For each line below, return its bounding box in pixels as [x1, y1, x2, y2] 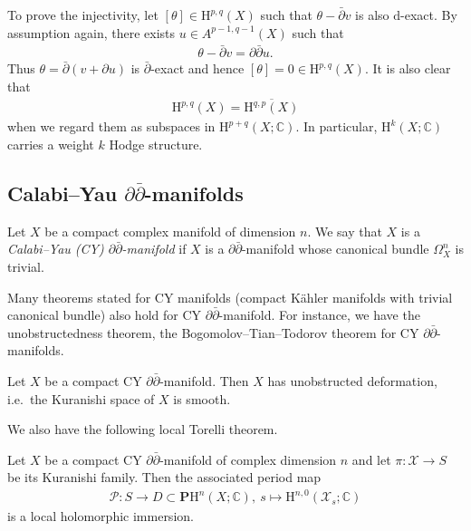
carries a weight [7, 134, 94, 153]
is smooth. [173, 389, 231, 408]
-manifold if [121, 239, 187, 258]
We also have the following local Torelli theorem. [7, 420, 278, 439]
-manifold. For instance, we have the [218, 305, 420, 324]
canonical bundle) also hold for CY [7, 305, 202, 324]
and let [351, 449, 391, 468]
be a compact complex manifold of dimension [44, 221, 296, 240]
